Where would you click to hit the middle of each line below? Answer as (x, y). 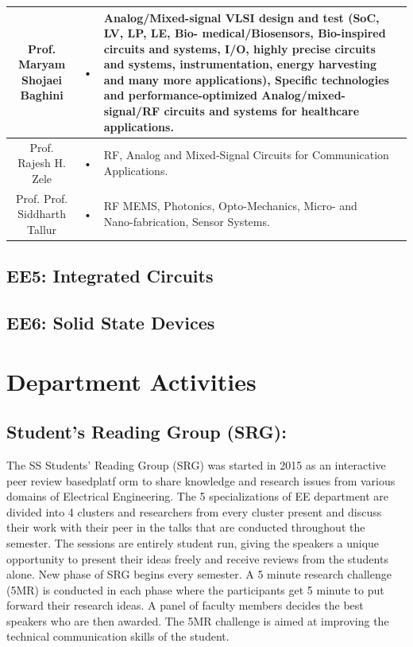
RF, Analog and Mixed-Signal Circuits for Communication (246, 155)
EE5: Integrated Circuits (110, 276)
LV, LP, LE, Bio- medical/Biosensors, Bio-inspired (245, 33)
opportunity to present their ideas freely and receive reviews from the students (197, 558)
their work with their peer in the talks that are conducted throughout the (186, 527)
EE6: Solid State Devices (111, 322)
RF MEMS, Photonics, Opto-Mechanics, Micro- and (230, 206)
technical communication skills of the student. (118, 636)
